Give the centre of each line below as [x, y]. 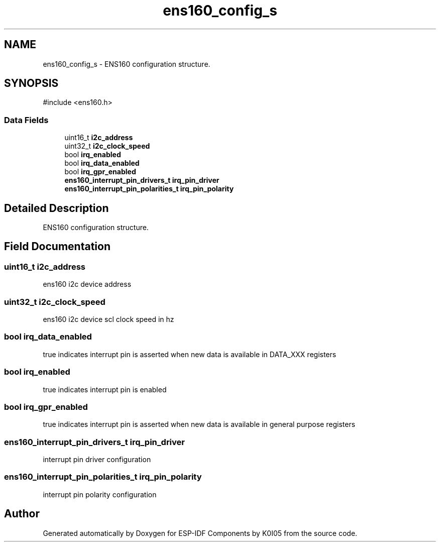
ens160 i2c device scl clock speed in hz [108, 319]
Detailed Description [57, 208]
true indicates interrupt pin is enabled [105, 389]
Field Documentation [57, 247]
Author [22, 514]
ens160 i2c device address [87, 284]
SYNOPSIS [31, 83]
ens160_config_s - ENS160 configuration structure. [127, 64]
